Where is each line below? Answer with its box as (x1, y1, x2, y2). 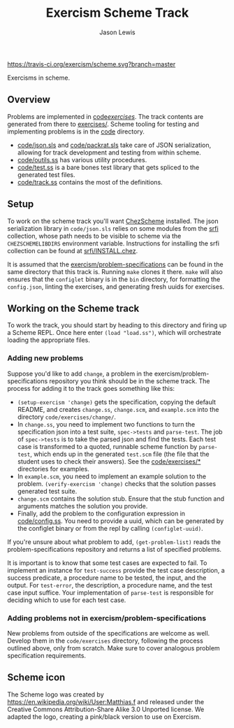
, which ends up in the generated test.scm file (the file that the (30, 450, 210, 458)
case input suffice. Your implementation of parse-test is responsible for (7, 588, 214, 597)
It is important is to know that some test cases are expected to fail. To (7, 558, 207, 567)
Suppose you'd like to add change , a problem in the (7, 369, 153, 378)
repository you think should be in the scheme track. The (49, 376, 210, 385)
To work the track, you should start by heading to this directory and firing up (7, 321, 227, 329)
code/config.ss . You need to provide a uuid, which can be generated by (17, 516, 224, 525)
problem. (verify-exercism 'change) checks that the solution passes (17, 479, 217, 487)
